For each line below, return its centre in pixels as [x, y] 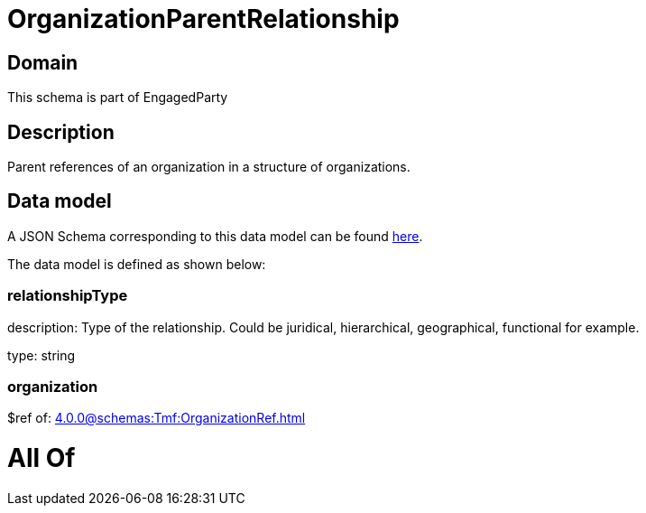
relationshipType [68, 296]
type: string [42, 355]
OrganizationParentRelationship [203, 19]
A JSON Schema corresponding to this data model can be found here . [215, 236]
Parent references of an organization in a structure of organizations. [209, 167]
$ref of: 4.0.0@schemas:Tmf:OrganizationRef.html [157, 418]
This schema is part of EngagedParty [118, 98]
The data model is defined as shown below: [137, 264]
